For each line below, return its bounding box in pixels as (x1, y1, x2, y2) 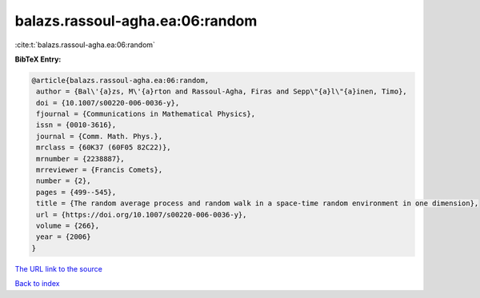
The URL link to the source (14, 264, 103, 273)
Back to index (14, 279, 60, 288)
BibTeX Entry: (14, 54, 62, 64)
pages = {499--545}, (36, 188, 117, 197)
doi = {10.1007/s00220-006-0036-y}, (36, 98, 180, 107)
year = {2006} (36, 232, 91, 241)
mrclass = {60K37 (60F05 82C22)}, (36, 143, 171, 152)
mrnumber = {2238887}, (36, 154, 126, 163)
